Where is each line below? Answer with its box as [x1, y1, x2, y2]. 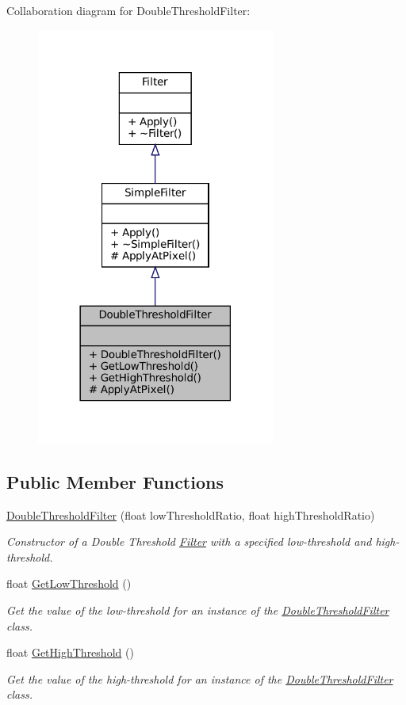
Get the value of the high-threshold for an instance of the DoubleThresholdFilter [6, 670, 393, 687]
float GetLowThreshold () [6, 575, 132, 592]
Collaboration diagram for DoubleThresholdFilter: [6, 2, 251, 18]
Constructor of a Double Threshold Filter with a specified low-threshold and [6, 533, 372, 550]
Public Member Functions [6, 469, 224, 494]
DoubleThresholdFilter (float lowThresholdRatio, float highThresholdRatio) [6, 506, 375, 523]
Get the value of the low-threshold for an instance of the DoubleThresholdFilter [6, 602, 389, 619]
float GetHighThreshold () [6, 644, 134, 661]
